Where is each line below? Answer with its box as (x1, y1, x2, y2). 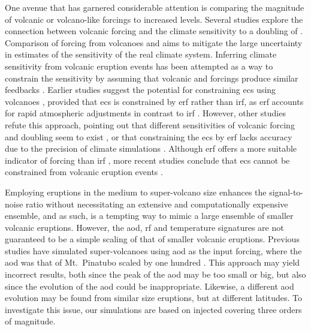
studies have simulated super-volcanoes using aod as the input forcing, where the (5, 244, 302, 257)
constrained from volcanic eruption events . (5, 165, 163, 178)
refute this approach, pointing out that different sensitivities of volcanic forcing (5, 118, 295, 131)
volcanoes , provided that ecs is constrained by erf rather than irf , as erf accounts (5, 95, 304, 107)
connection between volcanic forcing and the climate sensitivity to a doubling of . (5, 25, 303, 37)
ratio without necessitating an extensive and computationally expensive (26, 197, 288, 210)
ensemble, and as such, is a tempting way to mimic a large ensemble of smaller (5, 209, 294, 222)
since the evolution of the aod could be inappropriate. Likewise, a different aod (5, 279, 294, 292)
